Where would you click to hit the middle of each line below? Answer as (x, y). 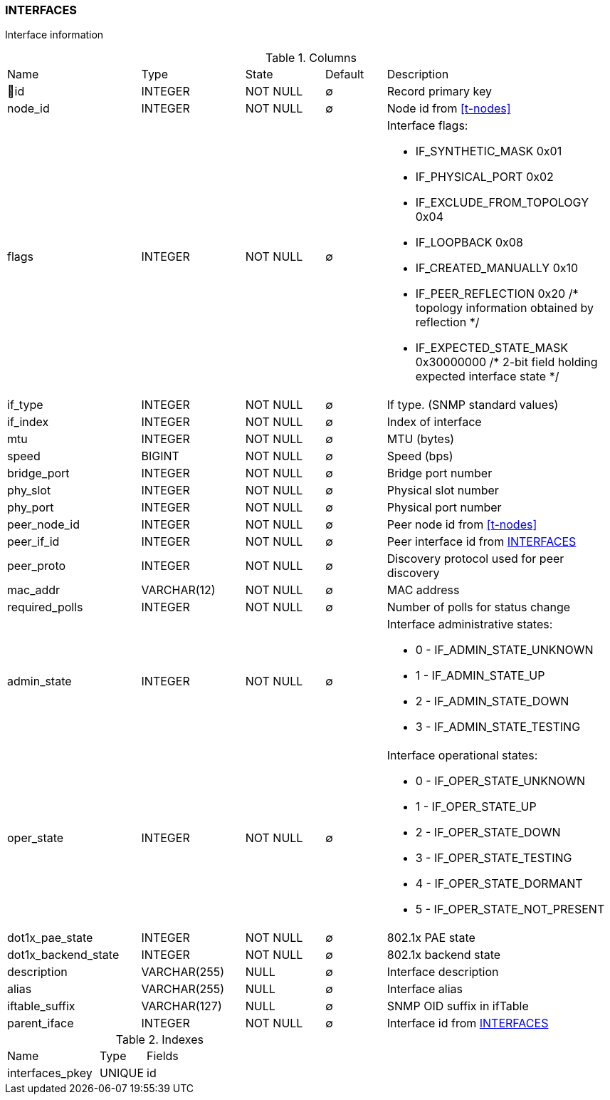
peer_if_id (33, 542)
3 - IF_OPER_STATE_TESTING (494, 858)
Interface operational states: (462, 756)
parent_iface (41, 1023)
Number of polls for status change (479, 607)
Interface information (54, 35)
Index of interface (434, 422)
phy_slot (29, 491)
